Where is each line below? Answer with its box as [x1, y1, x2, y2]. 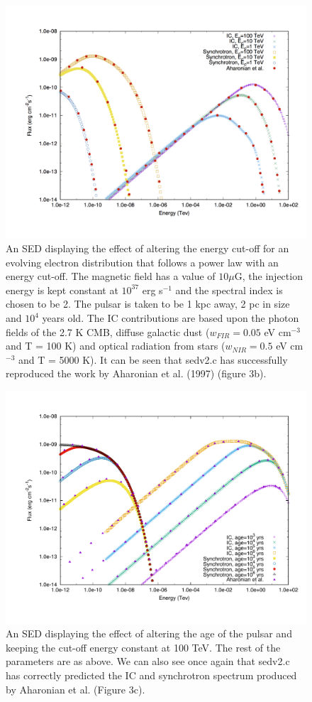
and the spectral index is [175, 282, 283, 297]
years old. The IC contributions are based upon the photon [42, 310, 299, 325]
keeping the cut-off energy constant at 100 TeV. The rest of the [6, 639, 281, 654]
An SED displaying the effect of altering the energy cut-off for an [6, 241, 289, 256]
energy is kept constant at [6, 282, 118, 297]
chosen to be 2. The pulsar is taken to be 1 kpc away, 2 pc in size [6, 296, 290, 311]
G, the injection [234, 269, 303, 283]
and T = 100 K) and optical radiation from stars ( [6, 338, 225, 353]
